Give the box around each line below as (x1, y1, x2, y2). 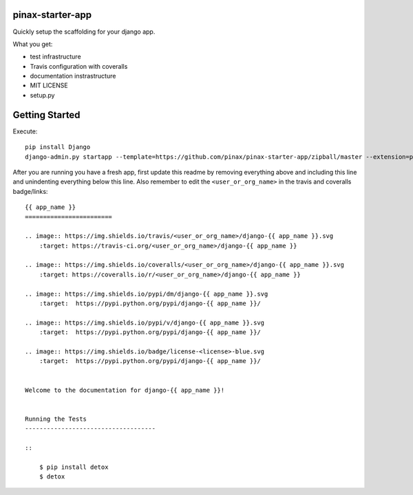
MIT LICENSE (30, 81, 68, 89)
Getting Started (12, 109, 81, 120)
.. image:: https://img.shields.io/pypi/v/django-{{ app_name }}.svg (25, 318, 265, 327)
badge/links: (12, 187, 48, 195)
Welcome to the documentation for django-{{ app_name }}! (25, 386, 225, 394)
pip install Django (25, 143, 91, 151)
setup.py (30, 91, 55, 99)
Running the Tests (25, 415, 87, 423)
